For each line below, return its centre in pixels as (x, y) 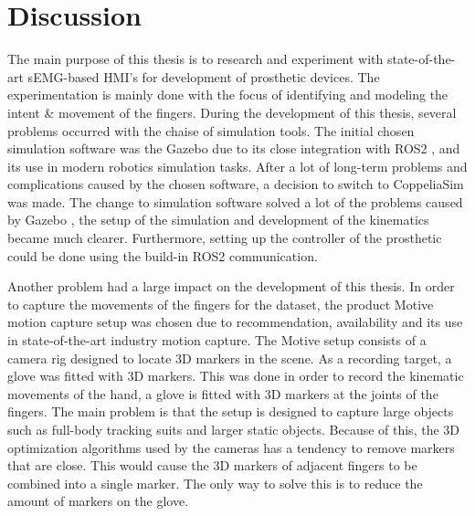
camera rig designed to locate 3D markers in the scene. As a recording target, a (230, 358)
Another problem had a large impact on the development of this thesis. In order (231, 286)
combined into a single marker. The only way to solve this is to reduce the (215, 483)
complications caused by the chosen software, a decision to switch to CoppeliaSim (236, 184)
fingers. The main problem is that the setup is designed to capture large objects (231, 411)
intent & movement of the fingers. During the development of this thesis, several (232, 112)
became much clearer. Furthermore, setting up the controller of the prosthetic (225, 238)
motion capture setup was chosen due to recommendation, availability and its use (235, 322)
